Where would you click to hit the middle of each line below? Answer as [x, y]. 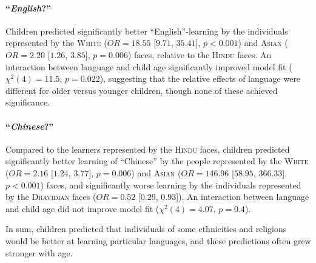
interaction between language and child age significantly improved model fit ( [149, 66]
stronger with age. [39, 252]
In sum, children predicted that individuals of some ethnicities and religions [146, 229]
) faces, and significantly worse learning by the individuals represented [171, 185]
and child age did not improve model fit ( [82, 208]
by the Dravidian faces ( [51, 197]
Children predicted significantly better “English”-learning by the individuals [147, 31]
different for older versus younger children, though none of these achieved [142, 90]
